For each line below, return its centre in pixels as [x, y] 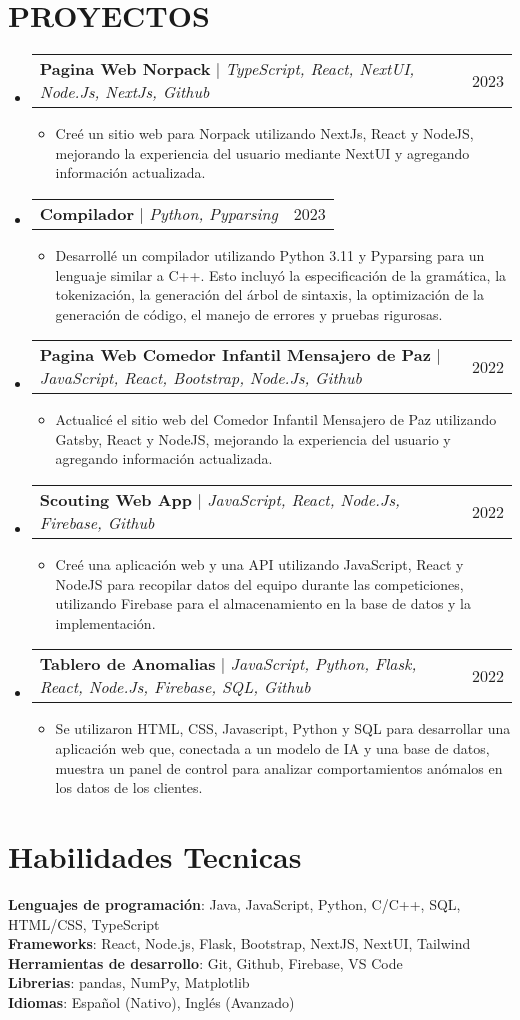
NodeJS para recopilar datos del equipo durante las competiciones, [259, 583]
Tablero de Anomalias [127, 664]
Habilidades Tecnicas [155, 856]
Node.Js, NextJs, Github [124, 92]
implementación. [105, 622]
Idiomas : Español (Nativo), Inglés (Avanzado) [151, 1001]
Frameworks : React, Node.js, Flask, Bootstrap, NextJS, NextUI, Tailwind [239, 943]
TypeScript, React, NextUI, [320, 69]
